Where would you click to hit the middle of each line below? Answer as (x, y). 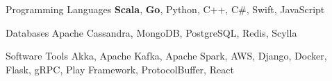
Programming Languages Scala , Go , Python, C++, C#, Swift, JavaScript (165, 9)
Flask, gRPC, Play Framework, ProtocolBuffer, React (120, 69)
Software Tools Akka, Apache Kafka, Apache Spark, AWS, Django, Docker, (166, 56)
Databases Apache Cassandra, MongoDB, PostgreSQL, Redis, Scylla (151, 32)
